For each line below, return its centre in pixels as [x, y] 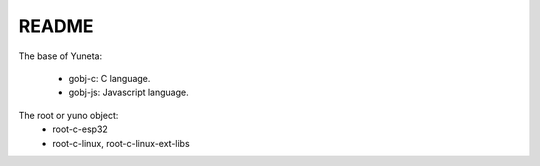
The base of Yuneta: [60, 56]
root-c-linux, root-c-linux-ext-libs [121, 143]
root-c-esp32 [80, 129]
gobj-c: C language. [109, 78]
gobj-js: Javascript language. [128, 92]
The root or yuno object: [68, 115]
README [56, 26]
